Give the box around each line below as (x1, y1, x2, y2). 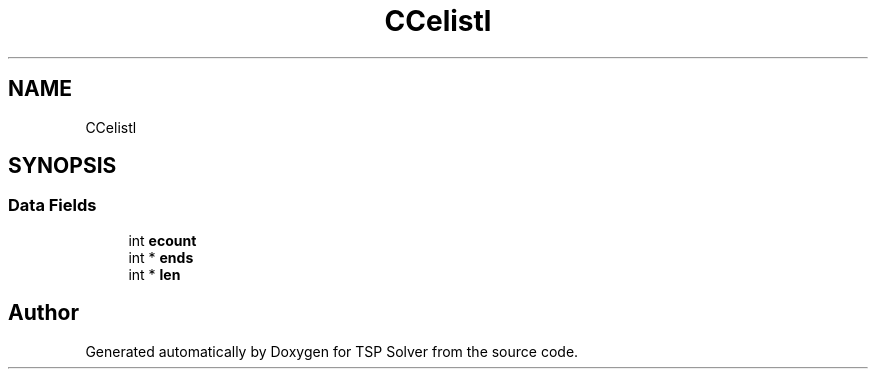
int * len (128, 265, 181, 283)
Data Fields (8, 195, 97, 216)
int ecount (128, 231, 197, 249)
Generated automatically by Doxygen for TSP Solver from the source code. (85, 342, 579, 360)
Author (8, 300, 79, 326)
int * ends (128, 248, 194, 266)
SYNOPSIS (8, 153, 117, 179)
